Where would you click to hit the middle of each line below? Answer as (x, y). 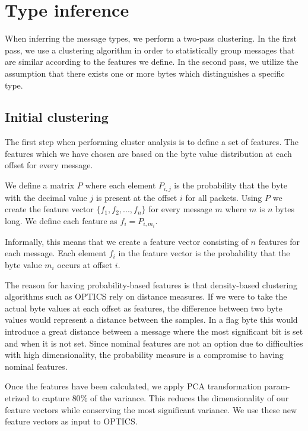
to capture (50, 397)
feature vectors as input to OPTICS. (71, 421)
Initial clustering (57, 117)
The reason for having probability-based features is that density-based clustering (151, 284)
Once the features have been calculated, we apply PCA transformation (133, 386)
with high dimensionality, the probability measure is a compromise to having (144, 355)
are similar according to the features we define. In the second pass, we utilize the (152, 62)
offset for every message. (49, 165)
